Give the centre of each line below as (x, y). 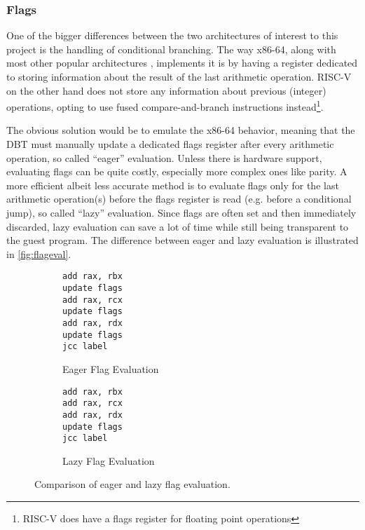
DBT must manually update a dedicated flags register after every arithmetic (170, 144)
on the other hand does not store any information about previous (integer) (166, 90)
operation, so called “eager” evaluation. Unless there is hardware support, (164, 157)
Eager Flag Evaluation (111, 368)
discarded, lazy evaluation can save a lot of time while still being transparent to (178, 226)
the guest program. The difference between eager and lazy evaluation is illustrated (182, 240)
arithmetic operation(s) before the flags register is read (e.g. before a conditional (179, 199)
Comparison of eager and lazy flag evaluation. (132, 484)
